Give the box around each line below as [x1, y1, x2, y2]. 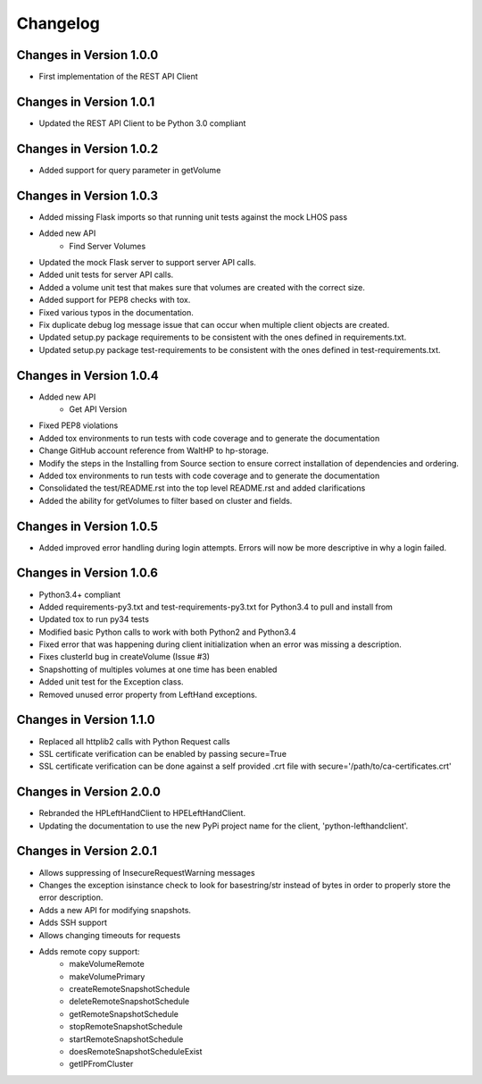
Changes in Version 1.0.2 [16, 141, 159, 156]
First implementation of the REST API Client [38, 71, 198, 82]
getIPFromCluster [69, 1059, 134, 1070]
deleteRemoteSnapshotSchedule [69, 996, 190, 1007]
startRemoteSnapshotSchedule [69, 1033, 184, 1045]
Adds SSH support [38, 917, 107, 929]
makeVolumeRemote [69, 959, 145, 970]
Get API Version [69, 403, 128, 415]
